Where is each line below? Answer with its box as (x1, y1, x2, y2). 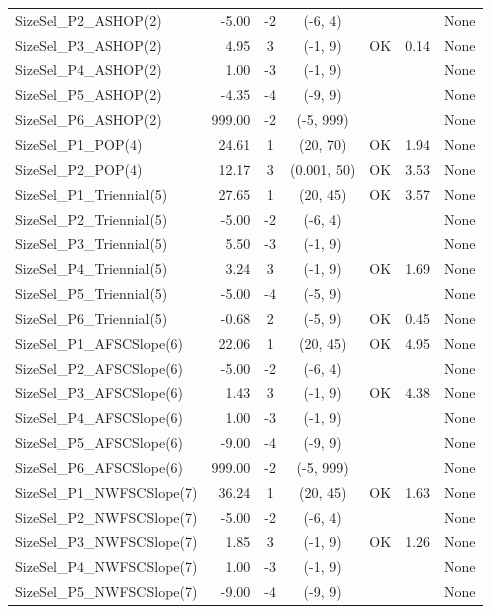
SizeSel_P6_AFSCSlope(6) (15, 456, 184, 477)
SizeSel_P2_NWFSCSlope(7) (15, 506, 198, 527)
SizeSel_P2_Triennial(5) (15, 208, 168, 229)
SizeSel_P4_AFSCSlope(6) (15, 407, 184, 428)
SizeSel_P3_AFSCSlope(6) (15, 382, 184, 403)
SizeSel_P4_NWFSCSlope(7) (15, 556, 198, 577)
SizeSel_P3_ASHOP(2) (15, 34, 162, 55)
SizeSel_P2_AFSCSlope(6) (15, 357, 184, 378)
